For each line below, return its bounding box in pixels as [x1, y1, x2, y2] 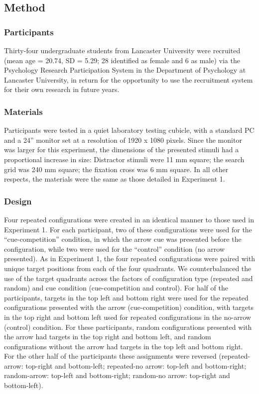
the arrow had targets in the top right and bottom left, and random [4, 331, 211, 342]
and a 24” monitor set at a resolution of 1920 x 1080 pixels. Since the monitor [4, 134, 242, 145]
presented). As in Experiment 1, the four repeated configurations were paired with [4, 253, 255, 264]
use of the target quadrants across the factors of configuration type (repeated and [4, 273, 253, 283]
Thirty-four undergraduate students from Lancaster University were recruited [4, 45, 241, 55]
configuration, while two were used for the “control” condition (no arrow [4, 243, 225, 254]
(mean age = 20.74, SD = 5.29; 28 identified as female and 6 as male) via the [4, 55, 240, 65]
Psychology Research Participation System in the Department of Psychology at [4, 65, 246, 75]
